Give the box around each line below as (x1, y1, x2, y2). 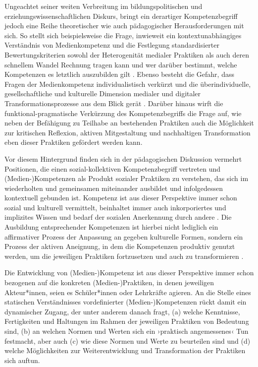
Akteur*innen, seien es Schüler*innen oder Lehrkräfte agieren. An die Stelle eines (4, 287, 251, 297)
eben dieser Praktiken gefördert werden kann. (4, 137, 143, 147)
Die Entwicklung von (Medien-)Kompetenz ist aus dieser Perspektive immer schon (4, 267, 254, 278)
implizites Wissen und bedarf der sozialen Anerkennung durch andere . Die (4, 212, 232, 222)
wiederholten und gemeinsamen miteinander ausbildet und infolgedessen (4, 183, 223, 193)
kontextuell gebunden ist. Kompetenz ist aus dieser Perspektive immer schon (4, 192, 237, 203)
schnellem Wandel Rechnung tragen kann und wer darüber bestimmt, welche (4, 59, 237, 69)
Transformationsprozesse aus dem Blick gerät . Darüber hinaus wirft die (4, 98, 223, 108)
